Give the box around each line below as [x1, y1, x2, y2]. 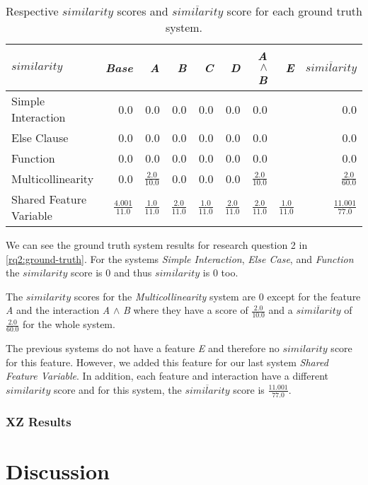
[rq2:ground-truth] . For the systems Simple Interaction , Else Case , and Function [6, 251, 354, 266]
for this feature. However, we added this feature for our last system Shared [6, 354, 328, 369]
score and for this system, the [53, 382, 182, 397]
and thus [113, 265, 152, 280]
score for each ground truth [226, 3, 362, 19]
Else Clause [11, 129, 69, 146]
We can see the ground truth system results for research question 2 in [6, 238, 308, 252]
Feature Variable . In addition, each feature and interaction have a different [6, 368, 329, 383]
